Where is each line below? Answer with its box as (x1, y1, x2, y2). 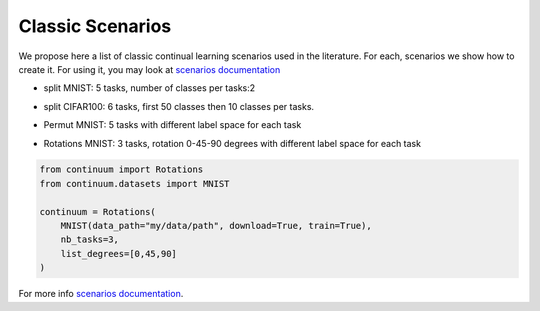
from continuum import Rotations (39, 164, 204, 175)
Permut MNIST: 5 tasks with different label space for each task (43, 119, 302, 131)
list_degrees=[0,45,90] (60, 248, 177, 259)
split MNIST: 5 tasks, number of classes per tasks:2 (43, 82, 256, 94)
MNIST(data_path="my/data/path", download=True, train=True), (60, 220, 372, 232)
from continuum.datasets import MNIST (39, 178, 230, 189)
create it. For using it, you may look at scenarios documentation (18, 63, 281, 75)
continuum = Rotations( (39, 206, 157, 217)
